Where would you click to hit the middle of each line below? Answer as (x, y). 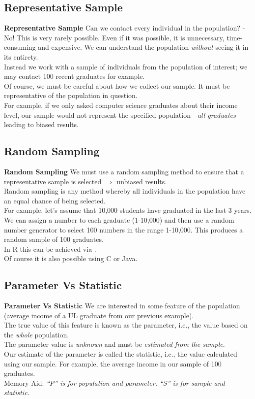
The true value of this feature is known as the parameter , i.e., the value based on (126, 325)
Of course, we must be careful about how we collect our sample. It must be (117, 85)
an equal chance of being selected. (55, 200)
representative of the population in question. (71, 95)
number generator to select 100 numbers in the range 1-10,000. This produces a (124, 229)
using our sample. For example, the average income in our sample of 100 (113, 363)
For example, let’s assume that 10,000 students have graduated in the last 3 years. (128, 210)
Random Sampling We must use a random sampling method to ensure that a (124, 171)
